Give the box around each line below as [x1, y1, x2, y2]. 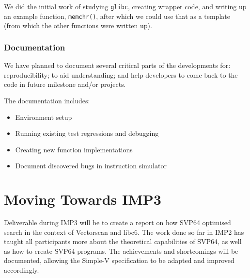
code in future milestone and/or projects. [4, 79, 126, 89]
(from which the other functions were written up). [4, 20, 152, 31]
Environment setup [15, 112, 72, 122]
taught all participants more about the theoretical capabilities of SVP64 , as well [4, 236, 242, 246]
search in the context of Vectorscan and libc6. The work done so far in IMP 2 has [4, 227, 244, 237]
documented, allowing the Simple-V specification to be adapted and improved [4, 255, 234, 265]
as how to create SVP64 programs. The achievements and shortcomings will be [4, 245, 238, 256]
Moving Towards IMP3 [4, 189, 161, 209]
